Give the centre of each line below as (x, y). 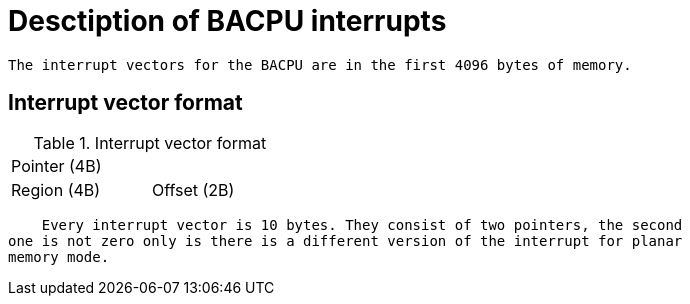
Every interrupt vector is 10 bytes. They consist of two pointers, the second (362, 224)
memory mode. (59, 256)
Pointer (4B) (56, 165)
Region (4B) (56, 189)
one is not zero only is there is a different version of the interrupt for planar (345, 240)
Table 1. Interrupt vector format (150, 142)
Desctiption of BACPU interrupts (227, 21)
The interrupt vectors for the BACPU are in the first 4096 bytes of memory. (320, 64)
